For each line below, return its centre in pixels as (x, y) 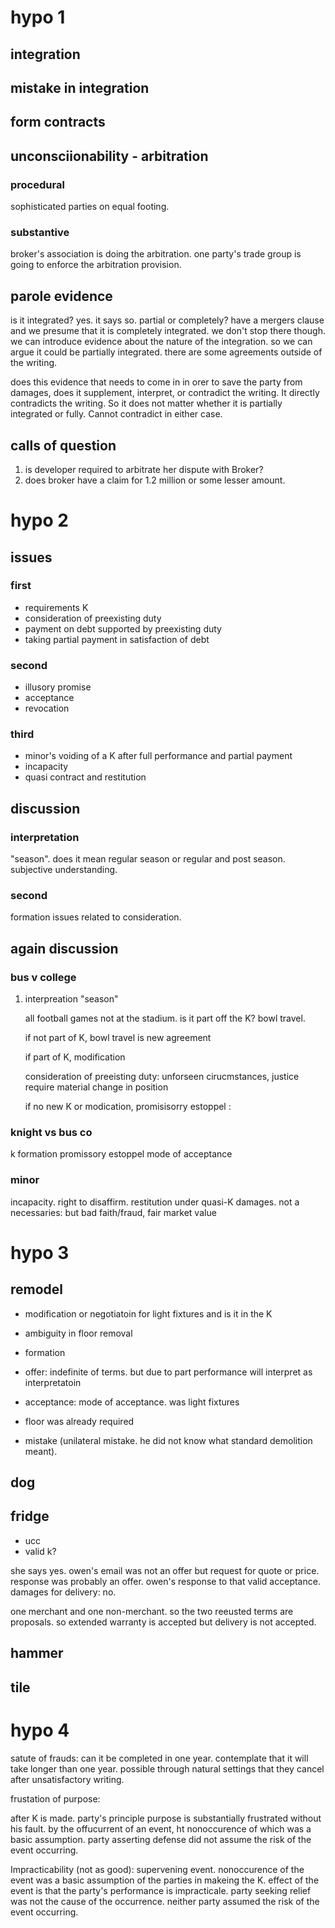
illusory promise (58, 687)
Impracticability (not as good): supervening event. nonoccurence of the (157, 1869)
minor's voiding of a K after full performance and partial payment (158, 756)
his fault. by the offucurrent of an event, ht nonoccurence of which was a (161, 1828)
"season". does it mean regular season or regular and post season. (148, 859)
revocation (47, 708)
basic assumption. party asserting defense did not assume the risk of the (161, 1839)
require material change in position (96, 1087)
